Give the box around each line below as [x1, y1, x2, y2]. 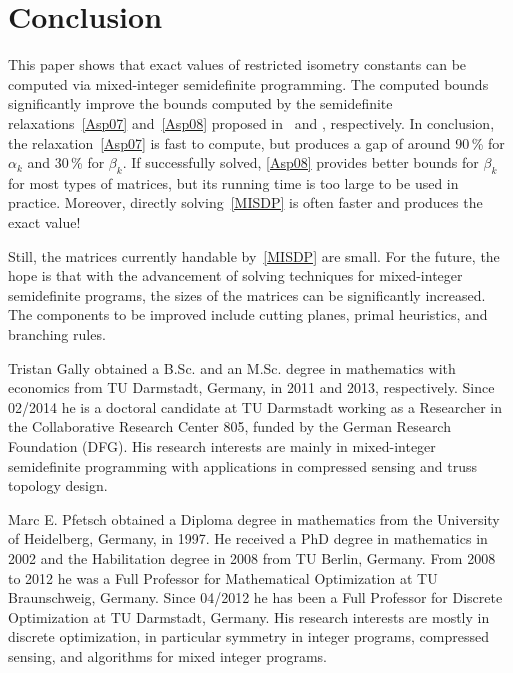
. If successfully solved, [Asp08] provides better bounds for [122, 152, 479, 173]
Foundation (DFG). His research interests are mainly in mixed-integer [8, 436, 436, 457]
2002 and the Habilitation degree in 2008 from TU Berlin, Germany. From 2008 [8, 547, 496, 568]
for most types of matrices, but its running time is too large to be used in [8, 172, 459, 193]
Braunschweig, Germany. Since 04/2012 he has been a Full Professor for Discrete [8, 587, 503, 608]
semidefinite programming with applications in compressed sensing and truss [8, 455, 477, 476]
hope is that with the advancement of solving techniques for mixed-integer [8, 265, 463, 286]
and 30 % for [27, 152, 105, 173]
